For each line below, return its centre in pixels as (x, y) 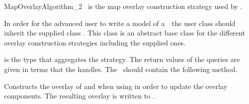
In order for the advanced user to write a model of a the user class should (120, 23)
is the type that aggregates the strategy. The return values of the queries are (122, 59)
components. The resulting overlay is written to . (79, 96)
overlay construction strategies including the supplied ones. (95, 42)
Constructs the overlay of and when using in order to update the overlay (116, 86)
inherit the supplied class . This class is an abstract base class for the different (124, 33)
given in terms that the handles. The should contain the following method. (121, 69)
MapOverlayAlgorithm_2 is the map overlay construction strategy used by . (123, 6)
